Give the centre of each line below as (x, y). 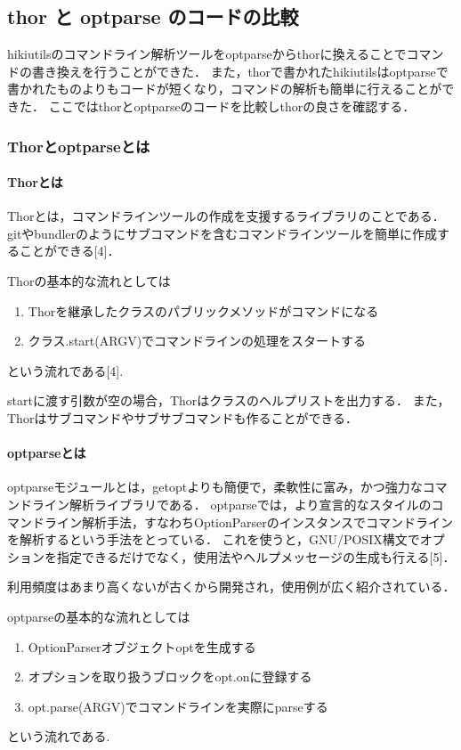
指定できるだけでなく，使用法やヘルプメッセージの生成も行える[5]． (256, 556)
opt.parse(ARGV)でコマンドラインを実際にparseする (178, 706)
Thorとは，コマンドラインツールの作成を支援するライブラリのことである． (226, 216)
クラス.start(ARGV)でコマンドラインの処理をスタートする (197, 341)
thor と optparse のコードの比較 (153, 16)
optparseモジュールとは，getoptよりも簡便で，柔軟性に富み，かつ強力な (215, 487)
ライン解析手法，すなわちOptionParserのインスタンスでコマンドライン (249, 522)
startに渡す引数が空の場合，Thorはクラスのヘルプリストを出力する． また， (229, 400)
